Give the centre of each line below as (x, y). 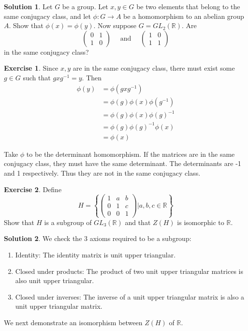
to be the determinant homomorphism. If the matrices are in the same (131, 154)
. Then (92, 77)
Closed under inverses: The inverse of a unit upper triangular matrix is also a (130, 296)
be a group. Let (85, 6)
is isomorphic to (201, 222)
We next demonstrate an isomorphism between (73, 322)
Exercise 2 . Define (33, 189)
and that (138, 222)
